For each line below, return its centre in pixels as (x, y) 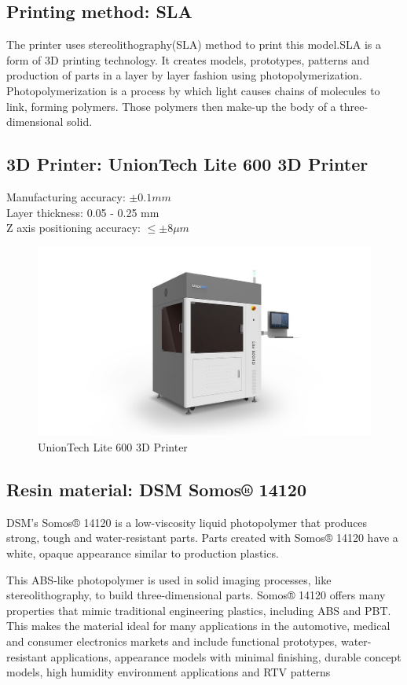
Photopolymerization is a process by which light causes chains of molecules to (193, 90)
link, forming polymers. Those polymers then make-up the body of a (171, 106)
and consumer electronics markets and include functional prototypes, (172, 641)
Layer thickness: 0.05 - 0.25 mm (83, 212)
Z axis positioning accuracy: (73, 228)
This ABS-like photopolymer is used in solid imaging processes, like (169, 579)
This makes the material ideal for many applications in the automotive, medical (198, 626)
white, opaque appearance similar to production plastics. (143, 553)
